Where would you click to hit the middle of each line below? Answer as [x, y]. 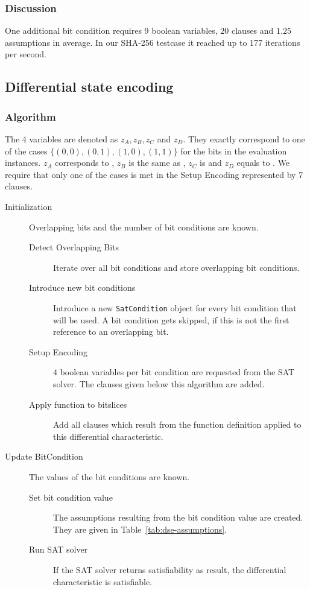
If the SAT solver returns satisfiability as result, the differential [170, 569]
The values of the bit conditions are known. [109, 476]
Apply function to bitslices [78, 404]
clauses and [252, 30]
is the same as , [157, 163]
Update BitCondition [44, 456]
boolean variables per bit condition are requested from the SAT [177, 372]
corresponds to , [85, 163]
